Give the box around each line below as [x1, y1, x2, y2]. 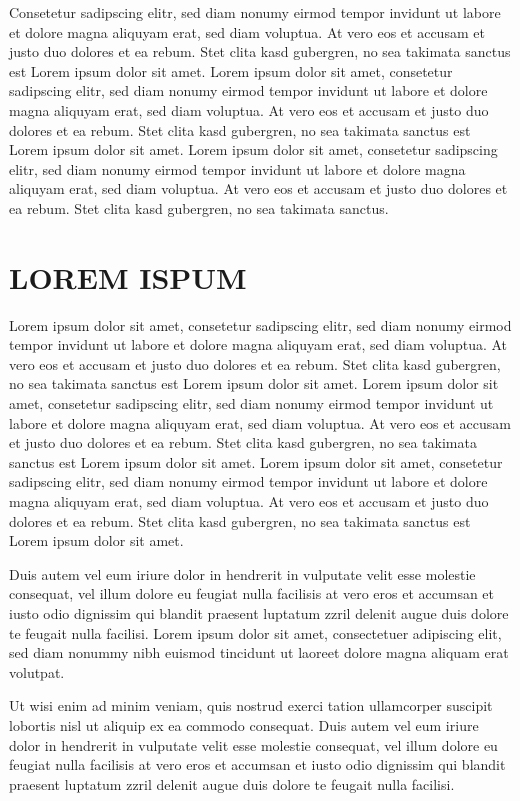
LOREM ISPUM [9, 256, 247, 297]
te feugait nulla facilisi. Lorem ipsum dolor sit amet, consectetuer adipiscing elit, [9, 622, 502, 643]
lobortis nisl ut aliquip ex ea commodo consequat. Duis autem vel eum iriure [9, 714, 479, 735]
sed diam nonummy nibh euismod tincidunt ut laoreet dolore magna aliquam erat [9, 642, 509, 663]
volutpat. [9, 661, 65, 682]
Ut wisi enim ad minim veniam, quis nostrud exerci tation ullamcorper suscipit [9, 695, 493, 716]
